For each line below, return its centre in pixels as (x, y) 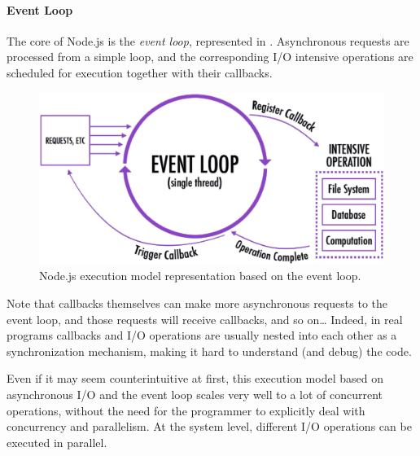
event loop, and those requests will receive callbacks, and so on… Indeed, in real (205, 319)
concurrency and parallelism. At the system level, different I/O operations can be (209, 426)
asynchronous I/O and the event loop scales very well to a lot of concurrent (195, 394)
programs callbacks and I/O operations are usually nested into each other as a (202, 335)
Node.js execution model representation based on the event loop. (200, 276)
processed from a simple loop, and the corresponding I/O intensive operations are (210, 57)
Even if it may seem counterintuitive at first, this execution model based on (195, 378)
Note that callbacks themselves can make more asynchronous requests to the (197, 303)
